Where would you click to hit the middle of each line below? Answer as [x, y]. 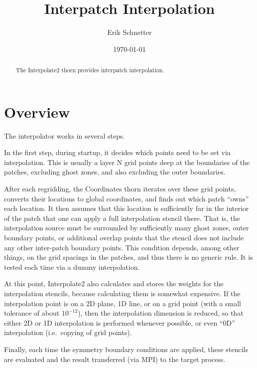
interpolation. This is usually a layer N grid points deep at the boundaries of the [127, 162]
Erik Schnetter [129, 32]
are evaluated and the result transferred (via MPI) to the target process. [115, 359]
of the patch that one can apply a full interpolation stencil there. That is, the [122, 218]
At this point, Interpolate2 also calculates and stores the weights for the [114, 283]
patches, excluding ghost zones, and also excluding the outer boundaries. [115, 172]
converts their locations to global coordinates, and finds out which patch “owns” [127, 198]
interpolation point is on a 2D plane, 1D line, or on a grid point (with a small [123, 303]
